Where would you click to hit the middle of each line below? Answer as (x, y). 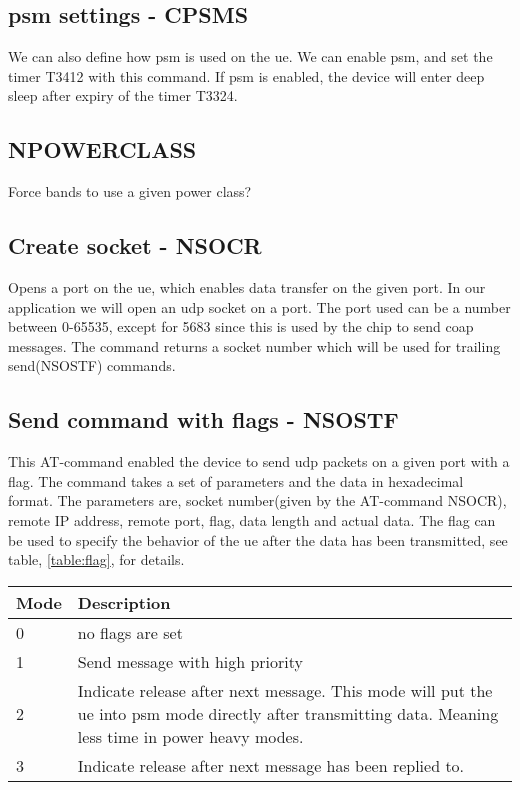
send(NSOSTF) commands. (92, 365)
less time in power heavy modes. (190, 736)
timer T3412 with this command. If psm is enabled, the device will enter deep (246, 75)
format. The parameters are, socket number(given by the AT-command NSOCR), (257, 500)
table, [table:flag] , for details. (96, 559)
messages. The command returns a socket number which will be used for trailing (254, 345)
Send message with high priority (190, 661)
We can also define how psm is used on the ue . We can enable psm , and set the (250, 56)
